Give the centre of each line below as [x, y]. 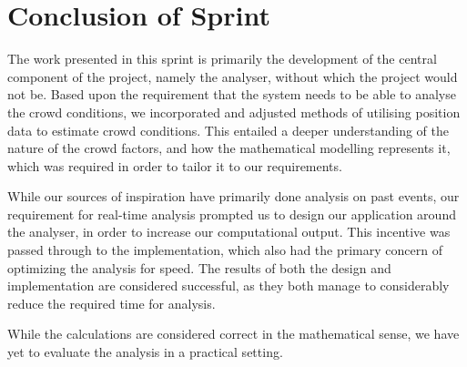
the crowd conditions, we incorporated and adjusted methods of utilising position [234, 112]
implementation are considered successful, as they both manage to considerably [228, 285]
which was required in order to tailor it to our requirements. [175, 165]
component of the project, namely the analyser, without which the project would [233, 76]
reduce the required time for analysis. [112, 303]
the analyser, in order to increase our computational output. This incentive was [229, 232]
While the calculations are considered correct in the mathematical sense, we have [233, 334]
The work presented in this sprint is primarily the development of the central [222, 59]
